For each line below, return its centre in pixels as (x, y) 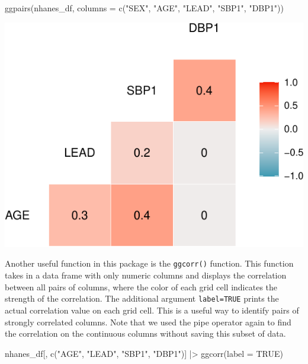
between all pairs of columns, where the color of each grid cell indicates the (141, 287)
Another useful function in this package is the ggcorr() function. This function (149, 263)
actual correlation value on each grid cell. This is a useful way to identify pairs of (152, 310)
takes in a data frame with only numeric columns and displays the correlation (146, 275)
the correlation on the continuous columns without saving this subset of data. (145, 333)
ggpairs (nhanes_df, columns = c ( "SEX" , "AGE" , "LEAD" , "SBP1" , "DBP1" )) (144, 8)
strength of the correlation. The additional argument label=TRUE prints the (142, 298)
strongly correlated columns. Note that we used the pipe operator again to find (148, 322)
